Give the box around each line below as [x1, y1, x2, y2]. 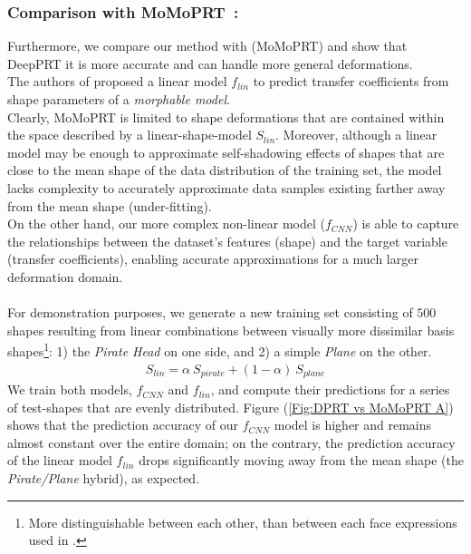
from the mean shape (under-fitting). [7, 196, 212, 215]
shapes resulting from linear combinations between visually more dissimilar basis [7, 320, 455, 339]
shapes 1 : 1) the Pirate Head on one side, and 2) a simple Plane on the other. [7, 339, 432, 360]
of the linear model [7, 451, 112, 470]
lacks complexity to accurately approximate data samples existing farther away [7, 178, 446, 197]
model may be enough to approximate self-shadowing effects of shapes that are [7, 142, 445, 161]
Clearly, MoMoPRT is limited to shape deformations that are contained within [7, 107, 445, 126]
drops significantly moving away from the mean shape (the [139, 451, 464, 470]
